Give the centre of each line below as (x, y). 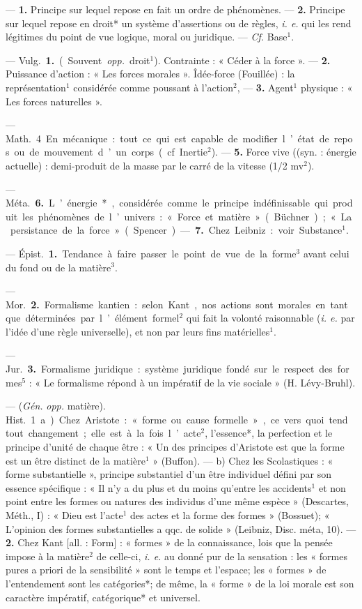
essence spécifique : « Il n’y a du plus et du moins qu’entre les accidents (159, 487)
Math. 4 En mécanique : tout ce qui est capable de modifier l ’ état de (167, 138)
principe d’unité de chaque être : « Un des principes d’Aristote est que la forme (175, 447)
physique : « (326, 87)
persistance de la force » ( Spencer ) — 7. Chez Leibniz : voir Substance (176, 230)
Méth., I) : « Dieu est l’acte (64, 515)
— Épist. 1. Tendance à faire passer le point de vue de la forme (151, 253)
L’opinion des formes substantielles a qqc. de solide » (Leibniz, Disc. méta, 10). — (181, 528)
